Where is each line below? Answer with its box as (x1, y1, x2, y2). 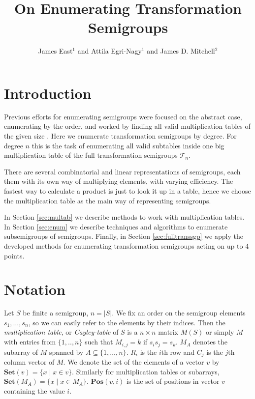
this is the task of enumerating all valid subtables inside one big (32, 140, 224, 150)
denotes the (192, 337, 228, 347)
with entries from (4, 337, 56, 347)
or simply (206, 327, 234, 337)
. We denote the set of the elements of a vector (63, 356, 204, 367)
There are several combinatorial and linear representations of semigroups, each (4, 166, 241, 176)
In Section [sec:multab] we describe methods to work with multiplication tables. (4, 212, 245, 222)
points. (4, 250, 25, 260)
